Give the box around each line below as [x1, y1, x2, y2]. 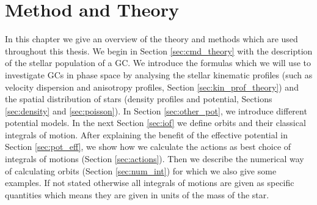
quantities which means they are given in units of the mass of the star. [5, 188, 269, 201]
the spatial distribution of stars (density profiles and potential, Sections [5, 92, 272, 105]
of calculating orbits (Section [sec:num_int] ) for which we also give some [5, 164, 277, 177]
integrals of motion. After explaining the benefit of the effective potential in [5, 128, 288, 141]
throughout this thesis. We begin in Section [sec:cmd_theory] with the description [5, 44, 313, 57]
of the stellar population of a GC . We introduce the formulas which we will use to [5, 56, 311, 69]
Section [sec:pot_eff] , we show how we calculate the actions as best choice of [5, 140, 291, 153]
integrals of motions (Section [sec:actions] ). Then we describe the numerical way [5, 152, 304, 165]
